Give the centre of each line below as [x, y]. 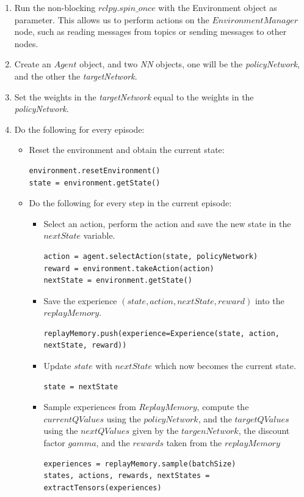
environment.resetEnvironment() [95, 170]
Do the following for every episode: [79, 129]
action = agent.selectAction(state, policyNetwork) [151, 256]
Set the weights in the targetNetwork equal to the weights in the [134, 96]
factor [54, 443]
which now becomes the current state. [225, 366]
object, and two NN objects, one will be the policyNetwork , [190, 64]
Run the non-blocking [55, 7]
